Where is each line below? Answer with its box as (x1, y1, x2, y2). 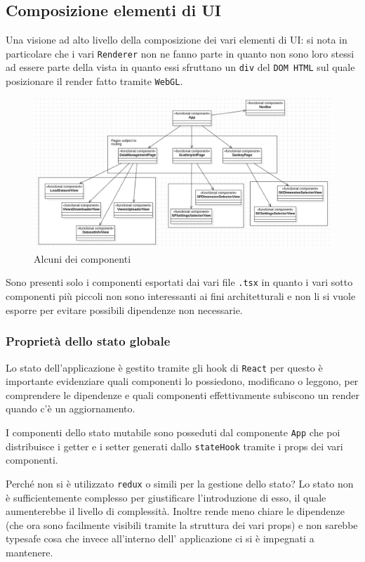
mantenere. (6, 544, 53, 559)
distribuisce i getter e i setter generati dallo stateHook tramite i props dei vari (6, 438, 343, 453)
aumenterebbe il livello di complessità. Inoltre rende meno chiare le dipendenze (6, 504, 345, 518)
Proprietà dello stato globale (6, 332, 171, 350)
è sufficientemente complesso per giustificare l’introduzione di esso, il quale (6, 490, 326, 504)
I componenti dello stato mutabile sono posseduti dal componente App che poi (6, 424, 340, 439)
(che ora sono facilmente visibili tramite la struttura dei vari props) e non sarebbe (6, 517, 358, 532)
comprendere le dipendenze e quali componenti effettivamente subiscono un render (6, 387, 359, 402)
